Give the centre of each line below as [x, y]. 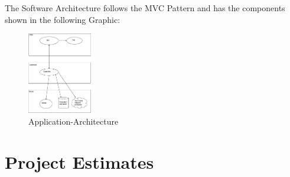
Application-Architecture [74, 121]
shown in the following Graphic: [63, 19]
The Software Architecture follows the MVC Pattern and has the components [145, 8]
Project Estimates [79, 161]
